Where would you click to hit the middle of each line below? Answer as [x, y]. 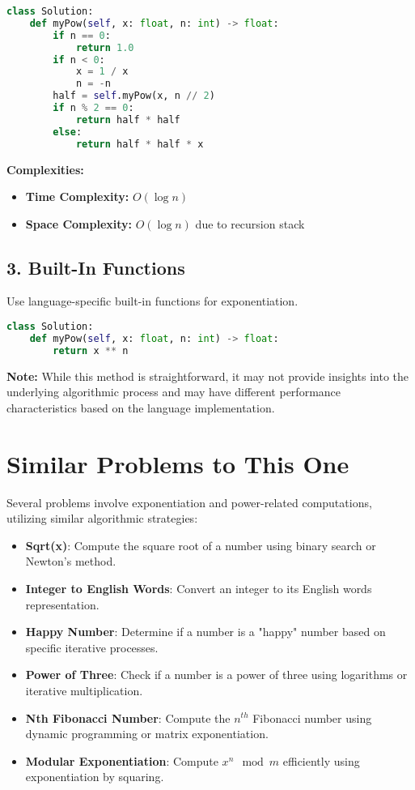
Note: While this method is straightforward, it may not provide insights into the [208, 376]
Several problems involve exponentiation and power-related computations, [189, 502]
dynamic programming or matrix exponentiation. [147, 734]
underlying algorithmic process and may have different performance [174, 392]
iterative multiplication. [84, 690]
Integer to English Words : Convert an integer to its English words [199, 588]
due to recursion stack [250, 223]
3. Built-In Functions [96, 267]
